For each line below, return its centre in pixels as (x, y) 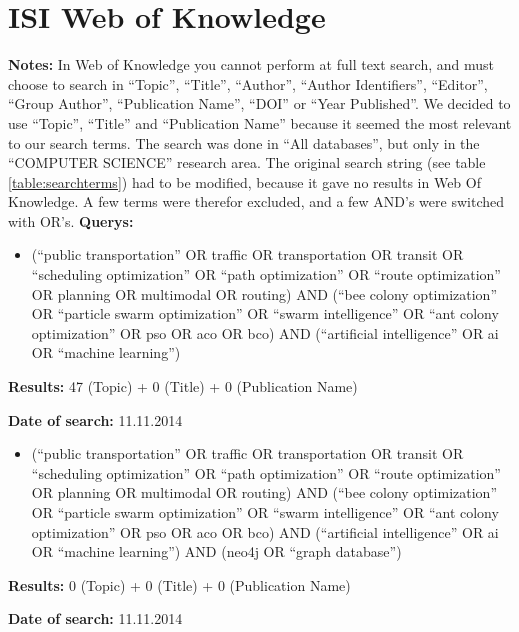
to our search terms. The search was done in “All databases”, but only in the (244, 142)
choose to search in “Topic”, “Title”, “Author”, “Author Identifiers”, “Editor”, (248, 83)
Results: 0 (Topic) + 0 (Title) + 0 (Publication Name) (179, 584)
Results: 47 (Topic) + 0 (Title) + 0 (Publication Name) (183, 386)
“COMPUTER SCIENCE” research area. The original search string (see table (247, 162)
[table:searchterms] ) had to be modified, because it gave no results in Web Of (244, 181)
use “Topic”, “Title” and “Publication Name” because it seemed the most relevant (260, 122)
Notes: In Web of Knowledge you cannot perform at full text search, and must (251, 64)
